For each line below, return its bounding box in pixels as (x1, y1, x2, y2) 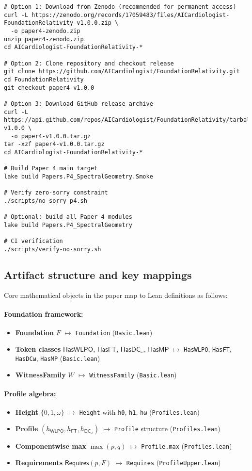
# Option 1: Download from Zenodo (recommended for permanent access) (4, 3, 236, 10)
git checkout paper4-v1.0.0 (4, 84, 94, 91)
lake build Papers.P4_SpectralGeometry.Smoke (4, 173, 153, 180)
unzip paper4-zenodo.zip (4, 35, 84, 43)
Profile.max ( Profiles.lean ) (141, 441, 232, 451)
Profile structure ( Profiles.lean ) (114, 423, 220, 434)
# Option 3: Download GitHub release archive (4, 100, 153, 107)
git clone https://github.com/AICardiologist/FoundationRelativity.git (4, 68, 240, 75)
